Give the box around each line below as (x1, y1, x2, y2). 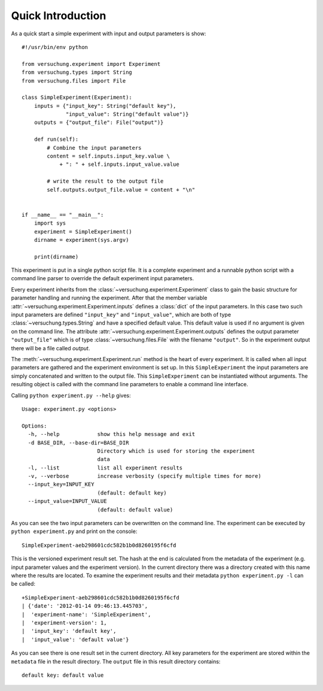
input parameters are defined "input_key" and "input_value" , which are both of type (11, 311, 231, 319)
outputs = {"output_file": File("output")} (33, 119, 164, 126)
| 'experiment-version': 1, (22, 619, 107, 626)
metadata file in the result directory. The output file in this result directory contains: (11, 657, 221, 665)
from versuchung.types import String (22, 69, 133, 76)
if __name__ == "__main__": (22, 211, 104, 218)
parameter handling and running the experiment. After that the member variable (11, 294, 208, 302)
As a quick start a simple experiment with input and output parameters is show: (11, 30, 206, 37)
